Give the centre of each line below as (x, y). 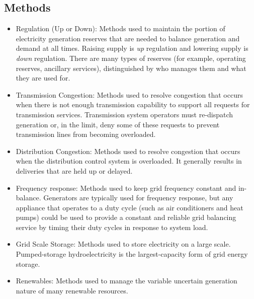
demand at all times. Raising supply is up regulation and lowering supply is (132, 48)
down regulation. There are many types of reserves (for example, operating (131, 58)
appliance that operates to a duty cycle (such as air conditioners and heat (130, 207)
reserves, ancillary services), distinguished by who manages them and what (131, 68)
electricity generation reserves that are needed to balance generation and (128, 38)
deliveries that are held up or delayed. (74, 170)
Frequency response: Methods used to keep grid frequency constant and (126, 188)
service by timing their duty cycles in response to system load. (112, 227)
